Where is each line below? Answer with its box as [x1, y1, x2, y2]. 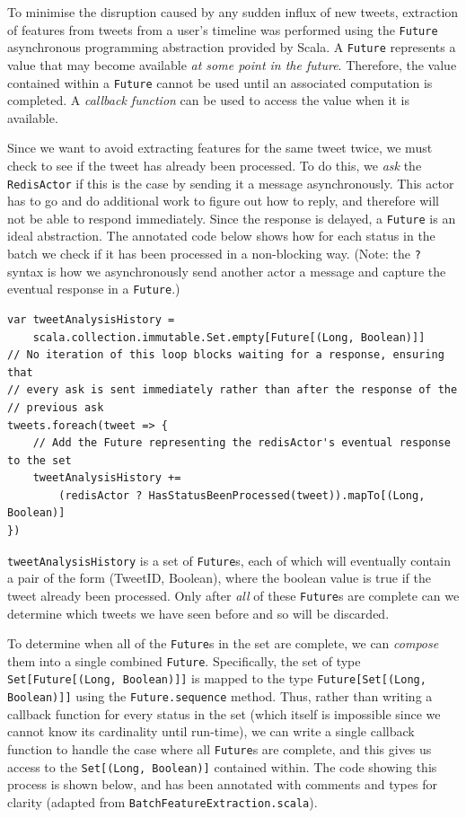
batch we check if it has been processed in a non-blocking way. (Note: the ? [7, 244, 421, 263]
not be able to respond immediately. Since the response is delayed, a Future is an [7, 208, 456, 227]
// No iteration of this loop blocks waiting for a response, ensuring [7, 348, 444, 362]
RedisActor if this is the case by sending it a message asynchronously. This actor [7, 173, 454, 192]
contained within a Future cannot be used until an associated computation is [7, 73, 433, 92]
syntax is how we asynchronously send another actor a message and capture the [7, 261, 446, 280]
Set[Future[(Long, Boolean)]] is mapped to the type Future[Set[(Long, [7, 669, 426, 688]
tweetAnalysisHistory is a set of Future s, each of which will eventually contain [7, 550, 451, 569]
